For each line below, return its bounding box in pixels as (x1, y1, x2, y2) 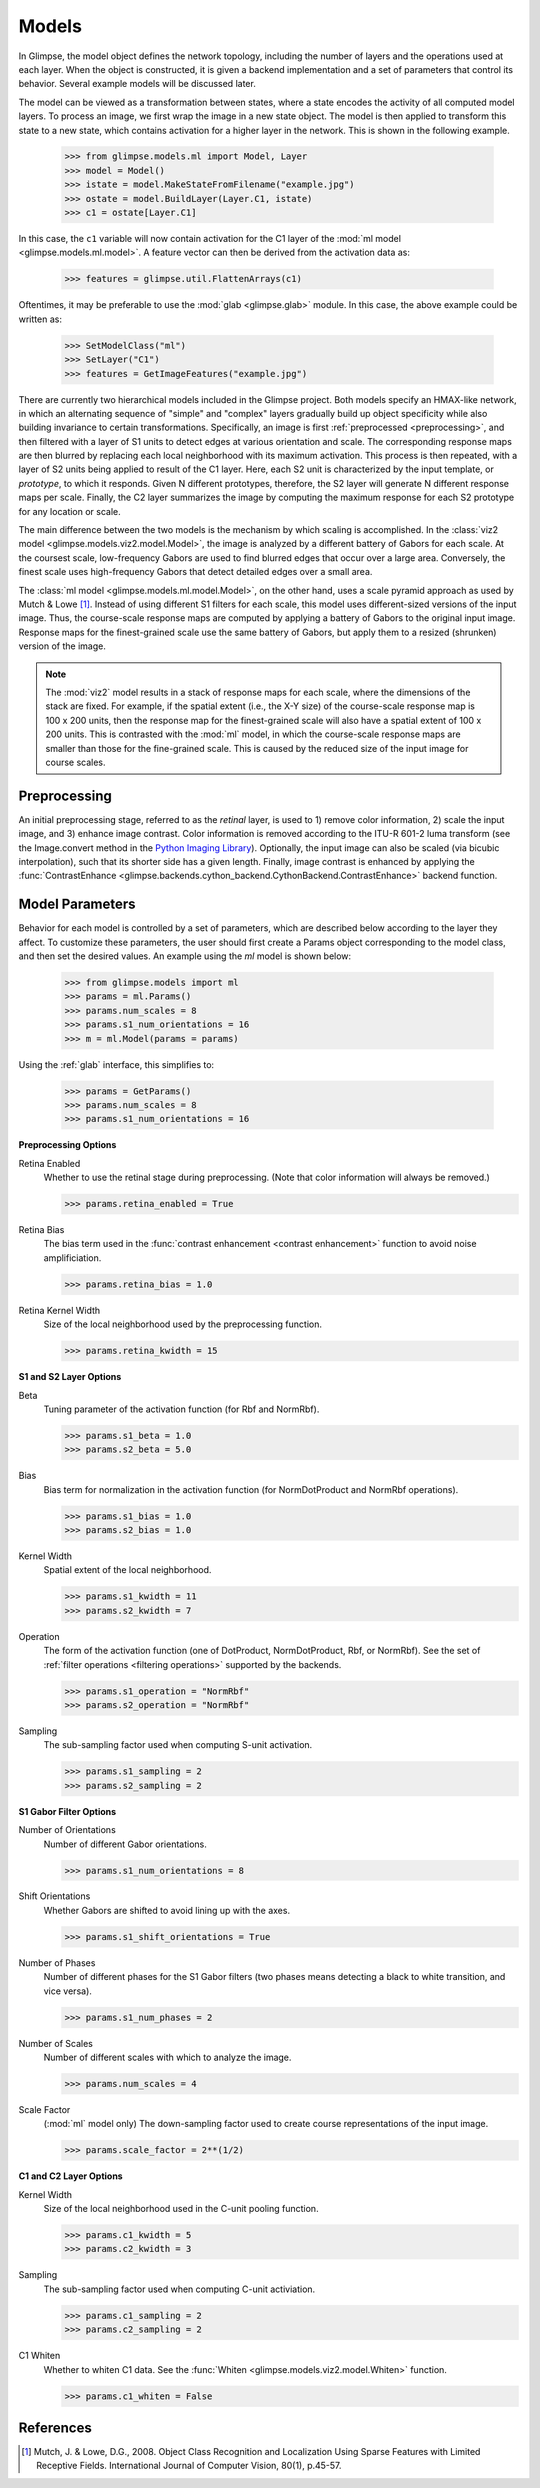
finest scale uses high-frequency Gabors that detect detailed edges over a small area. (18, 566, 373, 578)
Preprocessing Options (18, 1139, 117, 1151)
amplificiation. (43, 1251, 102, 1264)
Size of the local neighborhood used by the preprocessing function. (43, 1318, 323, 1330)
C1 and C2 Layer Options (18, 2170, 124, 2182)
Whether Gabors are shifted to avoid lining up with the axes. (43, 1904, 290, 1916)
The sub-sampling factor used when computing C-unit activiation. (43, 2283, 316, 2295)
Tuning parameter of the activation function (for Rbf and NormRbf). (43, 1403, 320, 1415)
